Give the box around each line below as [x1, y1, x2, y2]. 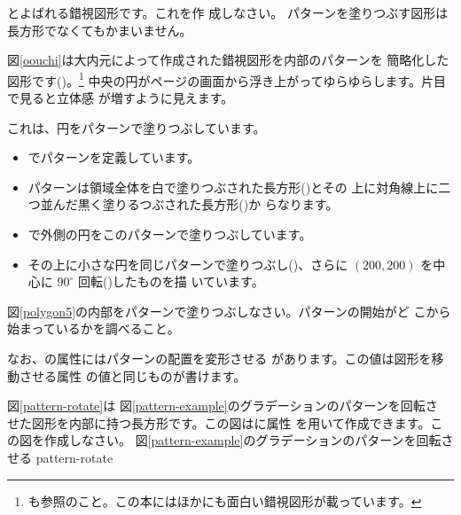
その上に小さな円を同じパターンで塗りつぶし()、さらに [27, 254, 348, 273]
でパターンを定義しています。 [27, 148, 200, 167]
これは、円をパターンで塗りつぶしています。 [7, 118, 266, 137]
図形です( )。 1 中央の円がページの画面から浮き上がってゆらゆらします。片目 [7, 68, 447, 90]
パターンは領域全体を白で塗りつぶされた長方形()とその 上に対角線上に [27, 177, 439, 196]
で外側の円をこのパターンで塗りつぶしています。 [27, 225, 312, 243]
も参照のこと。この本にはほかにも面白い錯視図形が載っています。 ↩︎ [27, 491, 422, 510]
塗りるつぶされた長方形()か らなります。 [102, 195, 339, 214]
